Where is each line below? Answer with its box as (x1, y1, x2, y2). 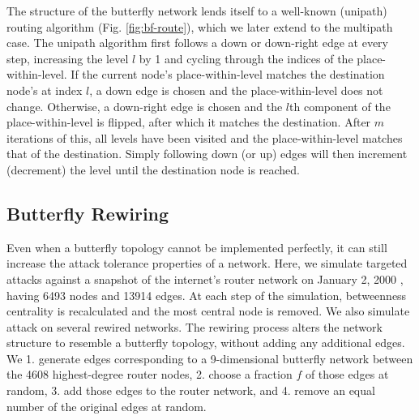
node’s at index (6, 81, 83, 98)
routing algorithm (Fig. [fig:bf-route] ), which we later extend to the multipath (6, 18, 393, 35)
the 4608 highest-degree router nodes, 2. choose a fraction (6, 366, 293, 383)
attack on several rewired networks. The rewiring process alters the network (6, 318, 383, 335)
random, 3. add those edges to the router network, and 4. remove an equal (6, 382, 375, 399)
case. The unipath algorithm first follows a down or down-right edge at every (6, 34, 388, 51)
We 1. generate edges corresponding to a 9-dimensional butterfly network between (6, 349, 413, 366)
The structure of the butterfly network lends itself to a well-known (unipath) (6, 2, 387, 19)
